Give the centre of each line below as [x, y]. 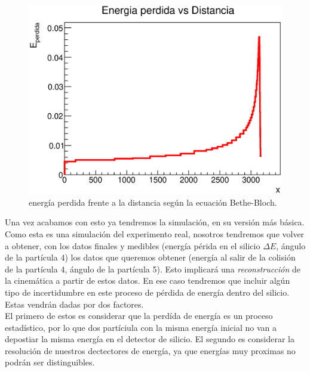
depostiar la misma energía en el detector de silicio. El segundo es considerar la [150, 339]
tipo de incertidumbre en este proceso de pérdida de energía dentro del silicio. [147, 292]
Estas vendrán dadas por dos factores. [74, 304]
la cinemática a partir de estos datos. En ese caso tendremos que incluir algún [148, 280]
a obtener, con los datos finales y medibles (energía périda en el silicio [133, 245]
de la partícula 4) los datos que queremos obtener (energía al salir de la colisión [150, 257]
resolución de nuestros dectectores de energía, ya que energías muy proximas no [150, 350]
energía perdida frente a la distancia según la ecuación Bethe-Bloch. [153, 202]
